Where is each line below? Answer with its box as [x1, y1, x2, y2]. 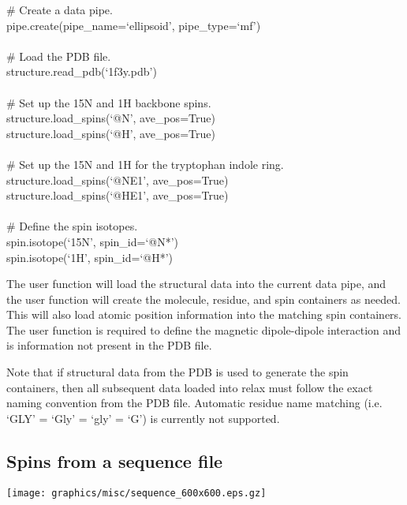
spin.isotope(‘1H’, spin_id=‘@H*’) [6, 249, 174, 265]
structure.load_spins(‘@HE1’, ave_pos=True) [6, 187, 229, 204]
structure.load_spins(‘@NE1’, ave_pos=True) [6, 171, 229, 188]
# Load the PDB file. [6, 47, 111, 64]
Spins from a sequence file [6, 448, 223, 473]
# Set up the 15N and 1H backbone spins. [6, 94, 211, 110]
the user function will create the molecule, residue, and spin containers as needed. [6, 290, 401, 307]
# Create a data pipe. [6, 2, 113, 17]
